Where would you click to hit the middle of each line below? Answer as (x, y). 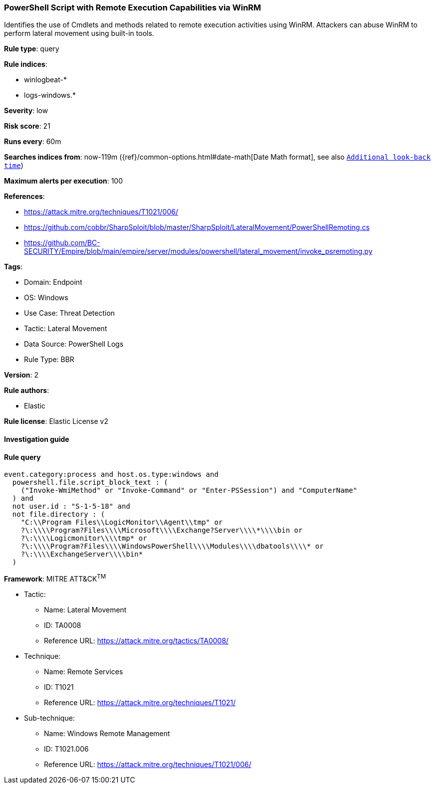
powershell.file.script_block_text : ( (90, 483)
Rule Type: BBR (49, 360)
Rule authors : (27, 391)
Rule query (22, 457)
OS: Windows (46, 298)
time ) (14, 166)
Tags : (13, 267)
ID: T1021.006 (66, 749)
